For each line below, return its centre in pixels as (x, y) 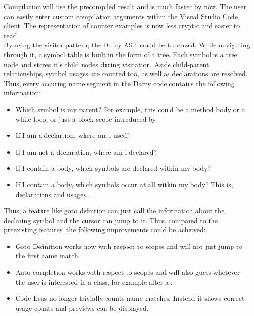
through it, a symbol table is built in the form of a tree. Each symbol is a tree (121, 54)
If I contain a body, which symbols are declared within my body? (113, 168)
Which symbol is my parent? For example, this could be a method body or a (130, 109)
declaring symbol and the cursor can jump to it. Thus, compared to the (111, 220)
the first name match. (48, 256)
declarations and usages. (52, 194)
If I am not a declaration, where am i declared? (86, 151)
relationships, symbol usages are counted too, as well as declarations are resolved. (126, 74)
